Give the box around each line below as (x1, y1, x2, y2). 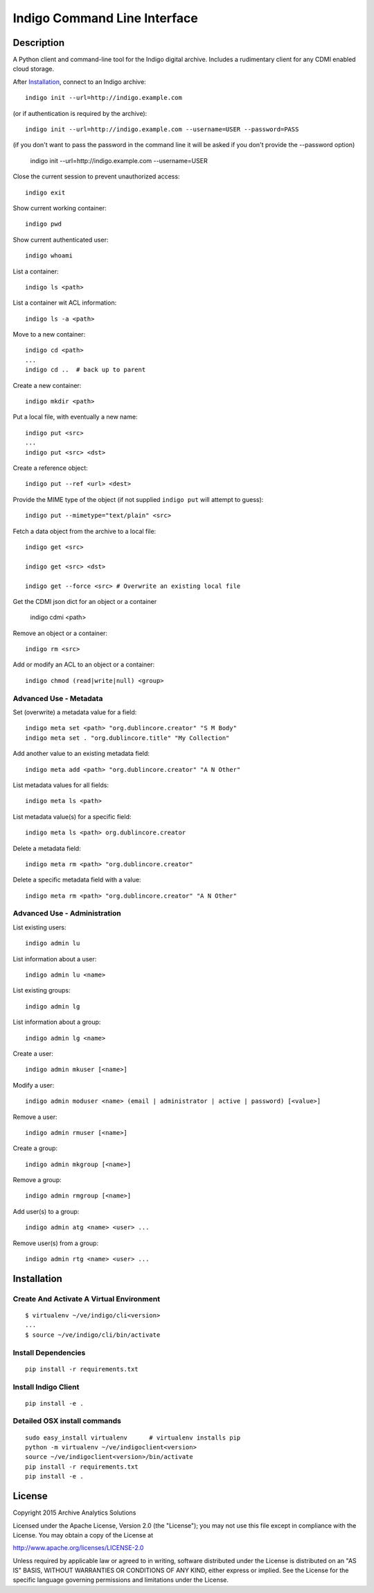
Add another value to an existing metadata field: (12, 750, 150, 758)
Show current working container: (12, 203, 107, 212)
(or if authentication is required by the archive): (12, 109, 148, 117)
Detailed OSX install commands (12, 1416, 121, 1426)
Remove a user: (12, 1113, 57, 1121)
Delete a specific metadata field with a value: (12, 875, 141, 884)
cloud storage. (12, 65, 55, 73)
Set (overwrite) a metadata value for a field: (12, 708, 137, 716)
